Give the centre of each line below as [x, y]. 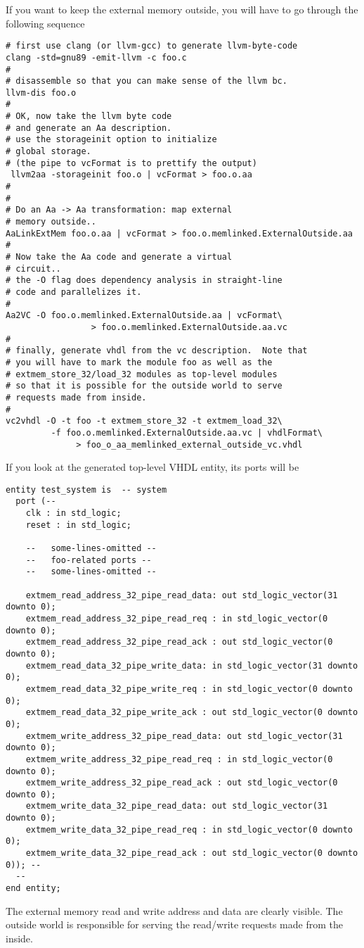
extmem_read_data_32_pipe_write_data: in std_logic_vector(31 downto [192, 665]
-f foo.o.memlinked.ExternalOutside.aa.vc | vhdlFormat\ [187, 432]
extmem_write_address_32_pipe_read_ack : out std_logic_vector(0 [182, 783]
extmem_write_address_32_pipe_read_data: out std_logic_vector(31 [184, 736]
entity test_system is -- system [86, 489]
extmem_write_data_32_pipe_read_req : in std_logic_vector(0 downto [189, 829]
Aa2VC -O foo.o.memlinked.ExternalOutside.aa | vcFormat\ [144, 316]
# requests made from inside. [76, 397]
